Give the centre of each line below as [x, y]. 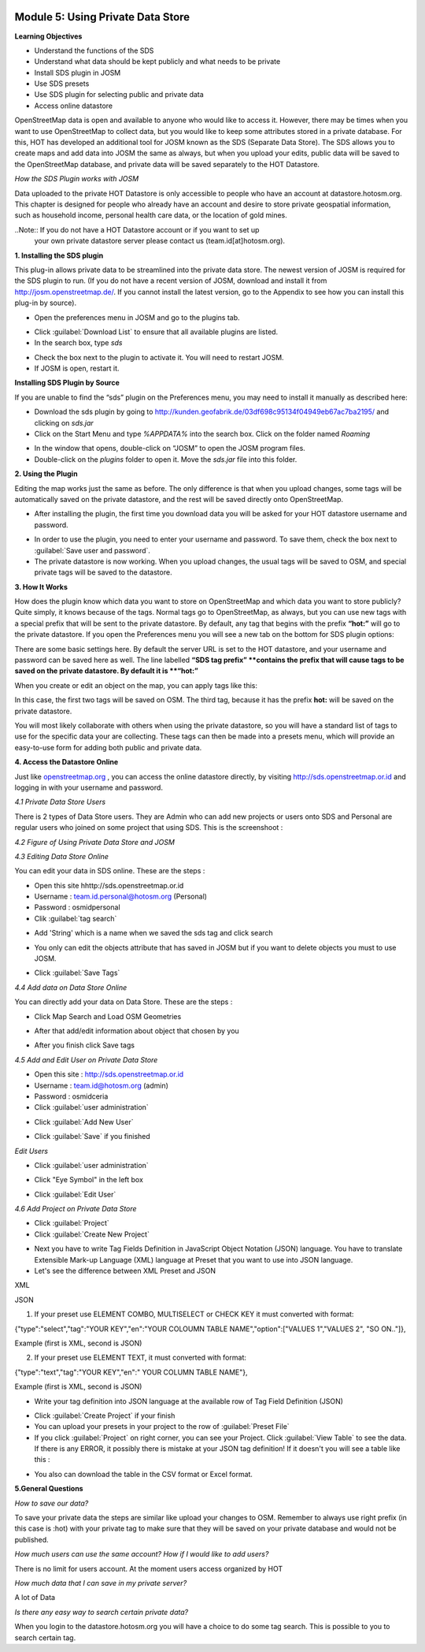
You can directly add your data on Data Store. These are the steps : [124, 1002]
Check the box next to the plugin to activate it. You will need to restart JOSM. [159, 357]
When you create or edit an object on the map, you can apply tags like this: [136, 685]
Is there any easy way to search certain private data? [102, 1612]
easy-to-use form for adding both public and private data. [108, 747]
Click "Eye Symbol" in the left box [89, 1180]
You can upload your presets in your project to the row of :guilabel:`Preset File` [162, 1427]
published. [31, 1539]
